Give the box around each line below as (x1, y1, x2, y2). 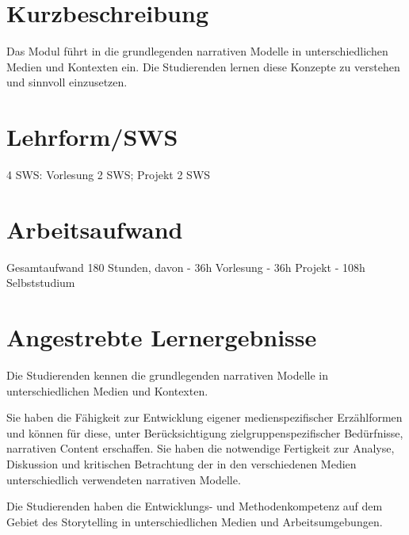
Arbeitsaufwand (6, 212, 183, 245)
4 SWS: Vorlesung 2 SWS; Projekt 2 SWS (6, 166, 211, 183)
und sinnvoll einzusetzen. (6, 74, 128, 90)
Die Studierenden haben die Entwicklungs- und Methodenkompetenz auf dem (6, 498, 383, 514)
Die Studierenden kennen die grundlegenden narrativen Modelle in (6, 367, 329, 384)
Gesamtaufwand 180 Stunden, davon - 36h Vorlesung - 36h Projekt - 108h (6, 258, 365, 275)
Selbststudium (6, 274, 75, 291)
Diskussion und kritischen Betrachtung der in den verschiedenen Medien (6, 456, 357, 472)
